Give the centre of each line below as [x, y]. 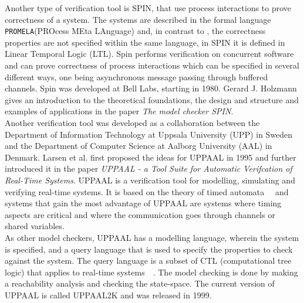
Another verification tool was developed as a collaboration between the [132, 122]
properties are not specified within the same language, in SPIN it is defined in [145, 42]
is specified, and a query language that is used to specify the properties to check [149, 249]
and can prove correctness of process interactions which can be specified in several [152, 65]
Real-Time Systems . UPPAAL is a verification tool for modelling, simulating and [150, 180]
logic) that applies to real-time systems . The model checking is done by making [151, 272]
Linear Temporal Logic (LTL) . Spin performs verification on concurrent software [149, 54]
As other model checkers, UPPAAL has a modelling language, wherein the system [152, 237]
